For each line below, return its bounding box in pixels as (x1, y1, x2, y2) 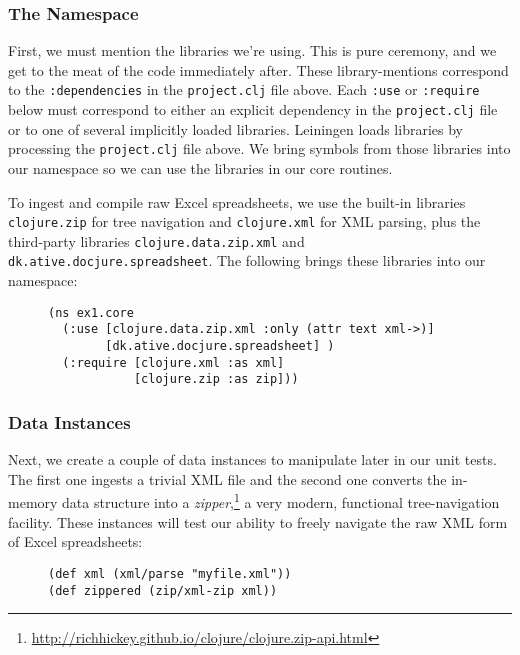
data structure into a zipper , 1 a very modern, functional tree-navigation (62, 489, 500, 513)
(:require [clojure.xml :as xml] (62, 355, 285, 370)
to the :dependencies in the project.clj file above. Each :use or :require (8, 79, 480, 100)
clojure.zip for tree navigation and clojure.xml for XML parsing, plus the (8, 211, 481, 232)
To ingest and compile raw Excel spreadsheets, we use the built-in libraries (8, 191, 466, 212)
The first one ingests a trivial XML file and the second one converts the (8, 468, 447, 489)
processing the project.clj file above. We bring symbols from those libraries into (8, 138, 511, 159)
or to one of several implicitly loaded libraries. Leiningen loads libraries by (8, 118, 463, 139)
